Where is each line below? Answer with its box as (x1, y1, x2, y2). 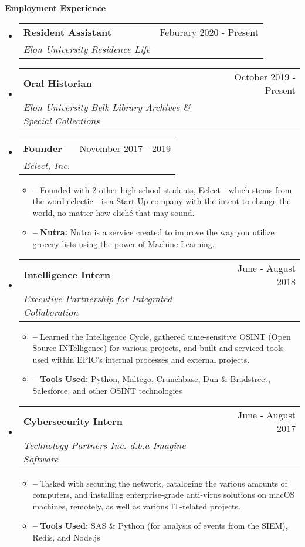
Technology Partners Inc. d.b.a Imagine (23, 438, 186, 452)
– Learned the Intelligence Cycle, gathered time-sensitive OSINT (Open (32, 330, 291, 342)
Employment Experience (5, 2, 106, 13)
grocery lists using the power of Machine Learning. (32, 237, 215, 249)
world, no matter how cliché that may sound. (32, 206, 195, 218)
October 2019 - (234, 69, 296, 83)
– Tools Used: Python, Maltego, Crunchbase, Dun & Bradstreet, (32, 373, 270, 385)
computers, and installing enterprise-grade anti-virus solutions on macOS (32, 488, 295, 501)
